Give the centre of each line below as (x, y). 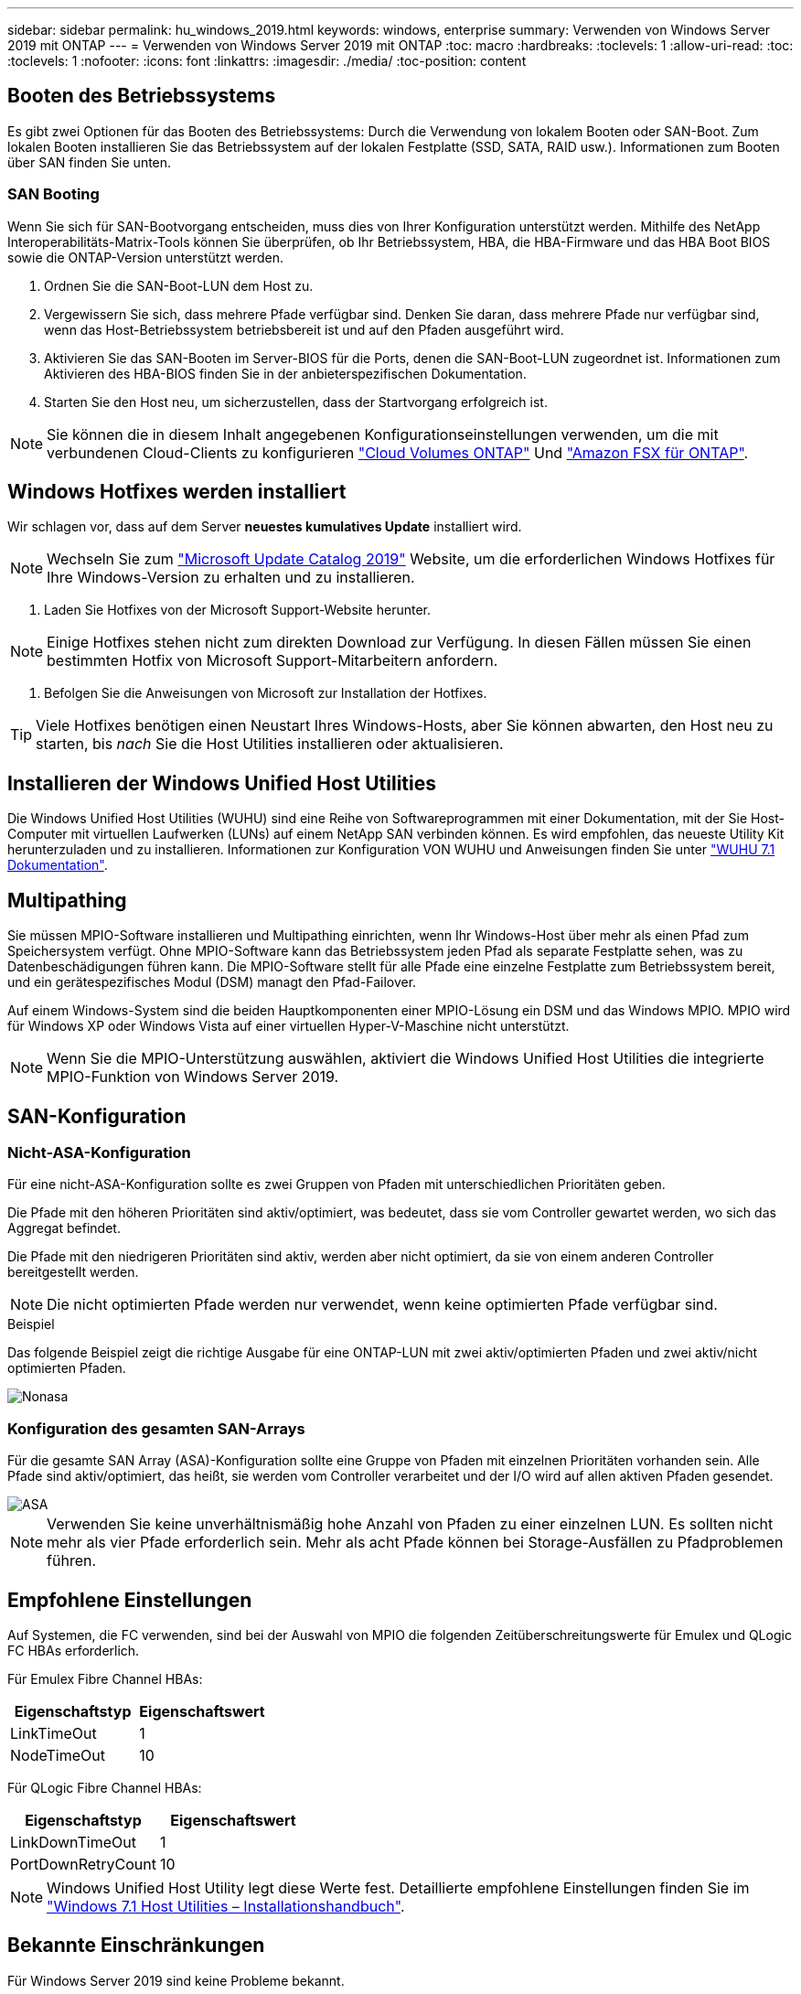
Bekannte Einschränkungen (136, 1946)
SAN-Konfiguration (97, 1116)
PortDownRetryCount (83, 1864)
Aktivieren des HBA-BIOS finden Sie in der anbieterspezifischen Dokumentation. (285, 373)
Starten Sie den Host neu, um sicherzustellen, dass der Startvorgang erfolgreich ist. (296, 402)
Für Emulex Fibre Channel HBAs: (105, 1678)
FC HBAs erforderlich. (74, 1650)
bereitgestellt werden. (73, 1272)
